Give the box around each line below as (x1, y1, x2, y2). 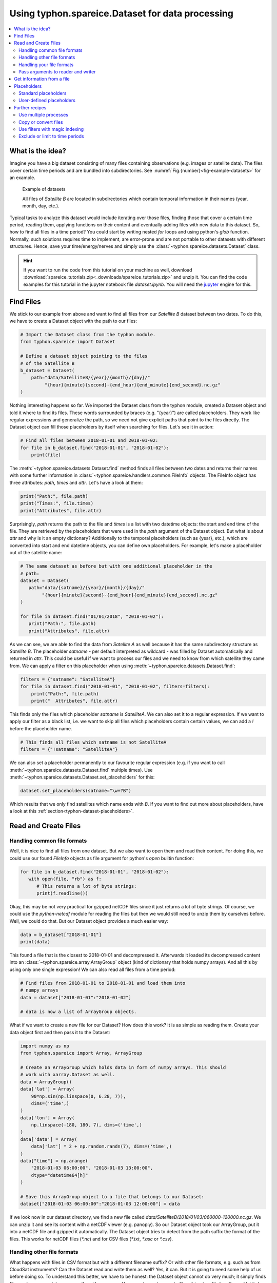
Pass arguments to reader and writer (18, 68, 96, 74)
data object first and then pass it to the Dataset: (9, 1029, 110, 1035)
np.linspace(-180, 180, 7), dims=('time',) (31, 1122, 142, 1128)
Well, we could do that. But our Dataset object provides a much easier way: (9, 918, 169, 924)
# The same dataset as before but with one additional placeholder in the (20, 563, 213, 569)
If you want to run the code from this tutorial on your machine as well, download (23, 267, 192, 273)
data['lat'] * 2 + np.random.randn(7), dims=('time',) (31, 1143, 172, 1150)
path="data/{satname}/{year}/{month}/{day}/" (28, 585, 145, 591)
